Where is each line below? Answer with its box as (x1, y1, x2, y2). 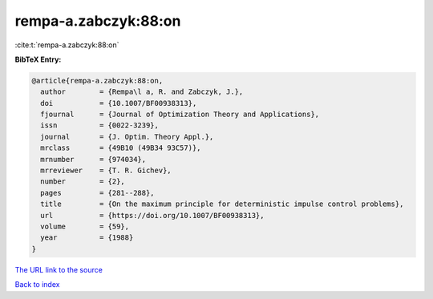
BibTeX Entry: (14, 55, 62, 64)
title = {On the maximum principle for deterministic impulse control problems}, (40, 200, 404, 208)
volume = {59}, (40, 222, 130, 231)
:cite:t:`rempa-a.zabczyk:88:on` (14, 40, 119, 50)
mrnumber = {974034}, (40, 155, 147, 164)
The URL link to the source (14, 265, 103, 274)
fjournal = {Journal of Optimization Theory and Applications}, (40, 110, 320, 119)
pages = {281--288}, (40, 188, 156, 197)
